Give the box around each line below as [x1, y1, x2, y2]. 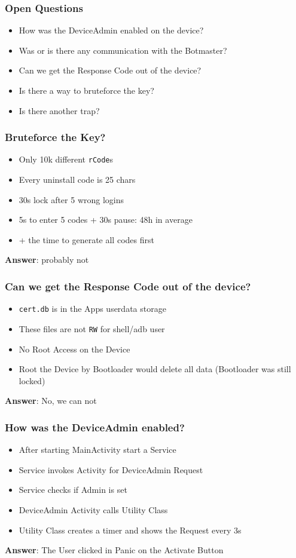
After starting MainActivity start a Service [19, 443, 176, 456]
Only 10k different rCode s [19, 153, 114, 165]
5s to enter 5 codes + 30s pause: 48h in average [19, 213, 193, 226]
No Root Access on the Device [19, 342, 130, 355]
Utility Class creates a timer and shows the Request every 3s [19, 523, 242, 536]
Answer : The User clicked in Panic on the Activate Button [5, 544, 224, 556]
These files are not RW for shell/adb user [19, 322, 165, 335]
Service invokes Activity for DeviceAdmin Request [19, 463, 203, 476]
